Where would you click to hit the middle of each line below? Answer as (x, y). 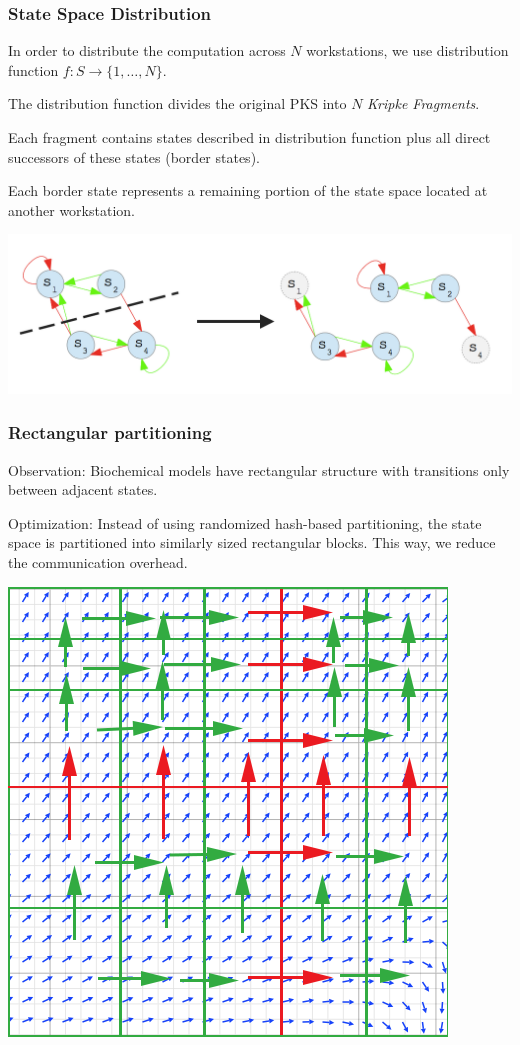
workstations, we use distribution (407, 50)
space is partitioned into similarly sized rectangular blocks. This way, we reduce (252, 542)
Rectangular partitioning (110, 432)
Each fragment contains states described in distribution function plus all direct (249, 137)
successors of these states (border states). (134, 156)
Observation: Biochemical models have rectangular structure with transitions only (259, 469)
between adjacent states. (83, 489)
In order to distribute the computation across (147, 50)
